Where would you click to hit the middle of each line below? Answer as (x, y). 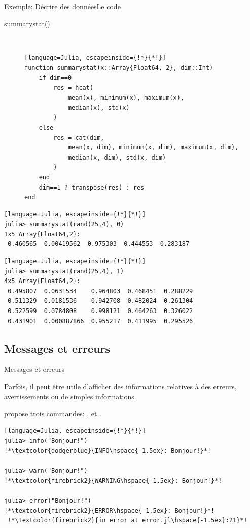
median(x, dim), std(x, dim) (117, 157)
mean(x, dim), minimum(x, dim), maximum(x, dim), (153, 148)
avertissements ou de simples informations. (70, 396)
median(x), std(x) (99, 107)
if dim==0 (55, 77)
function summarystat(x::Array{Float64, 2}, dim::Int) (119, 68)
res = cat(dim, (79, 137)
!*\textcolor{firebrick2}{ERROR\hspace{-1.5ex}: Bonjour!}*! (110, 510)
